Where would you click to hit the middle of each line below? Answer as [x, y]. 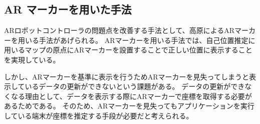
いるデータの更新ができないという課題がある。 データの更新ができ [135, 86]
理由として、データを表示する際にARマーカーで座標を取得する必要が [138, 96]
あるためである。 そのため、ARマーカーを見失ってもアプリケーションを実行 [129, 106]
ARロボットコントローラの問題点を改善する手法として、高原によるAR [119, 30]
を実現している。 [32, 59]
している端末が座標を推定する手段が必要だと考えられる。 [99, 115]
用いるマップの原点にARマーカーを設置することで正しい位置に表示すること [128, 50]
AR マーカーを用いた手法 [68, 9]
